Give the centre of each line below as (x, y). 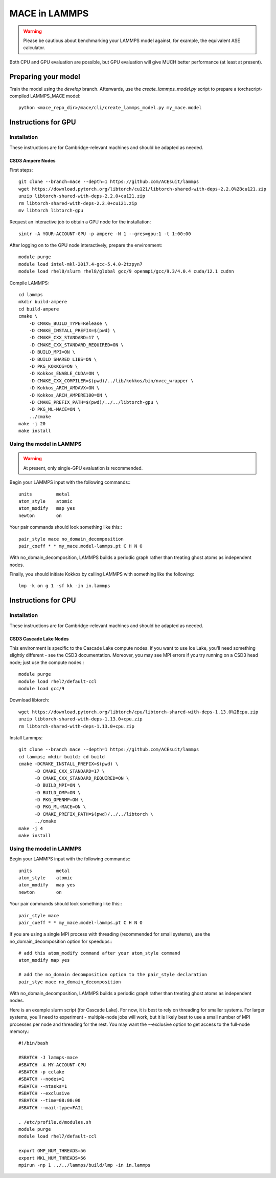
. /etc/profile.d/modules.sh (55, 1122)
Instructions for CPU (43, 600)
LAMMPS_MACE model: (55, 96)
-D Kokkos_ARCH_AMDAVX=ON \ (64, 388)
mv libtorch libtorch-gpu (51, 210)
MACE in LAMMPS (49, 13)
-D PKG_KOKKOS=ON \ (53, 366)
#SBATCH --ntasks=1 (43, 1086)
